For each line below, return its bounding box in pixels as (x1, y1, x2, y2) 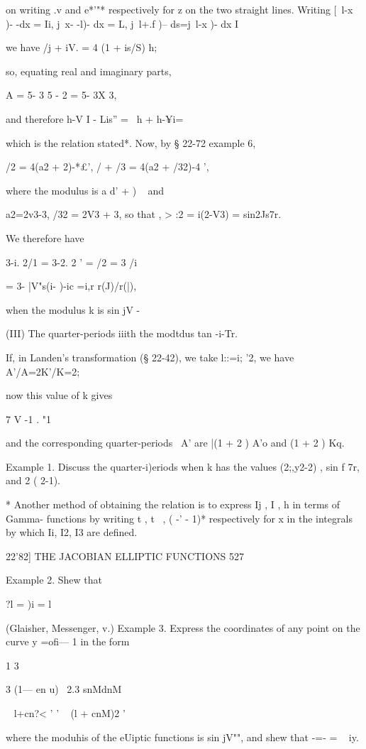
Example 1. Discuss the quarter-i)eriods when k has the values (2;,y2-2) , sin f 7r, (6, 459, 360, 474)
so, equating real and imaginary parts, (6, 63, 172, 78)
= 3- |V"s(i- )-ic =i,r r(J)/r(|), (6, 278, 137, 293)
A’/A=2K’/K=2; (6, 363, 80, 378)
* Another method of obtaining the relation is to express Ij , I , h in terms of (6, 497, 340, 512)
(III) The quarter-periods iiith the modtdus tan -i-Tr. (6, 326, 238, 341)
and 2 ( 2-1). (6, 473, 60, 488)
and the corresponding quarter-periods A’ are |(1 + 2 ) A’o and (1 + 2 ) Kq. (6, 435, 345, 450)
